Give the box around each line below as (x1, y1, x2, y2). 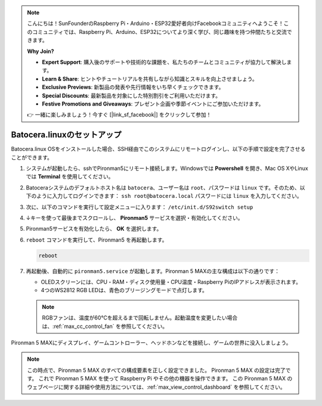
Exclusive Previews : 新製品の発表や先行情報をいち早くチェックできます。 (42, 83, 224, 91)
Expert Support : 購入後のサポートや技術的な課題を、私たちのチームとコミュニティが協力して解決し (42, 58, 287, 66)
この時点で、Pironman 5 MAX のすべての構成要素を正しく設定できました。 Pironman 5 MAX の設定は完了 (27, 367, 286, 374)
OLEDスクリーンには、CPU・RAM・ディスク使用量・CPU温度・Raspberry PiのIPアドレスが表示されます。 (41, 278, 301, 286)
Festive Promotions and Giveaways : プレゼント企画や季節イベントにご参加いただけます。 (42, 100, 264, 107)
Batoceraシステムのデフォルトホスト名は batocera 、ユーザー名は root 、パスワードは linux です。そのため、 (26, 184, 301, 191)
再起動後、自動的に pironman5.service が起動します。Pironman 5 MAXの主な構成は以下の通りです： (26, 267, 280, 274)
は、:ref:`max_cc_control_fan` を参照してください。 (42, 323, 168, 330)
